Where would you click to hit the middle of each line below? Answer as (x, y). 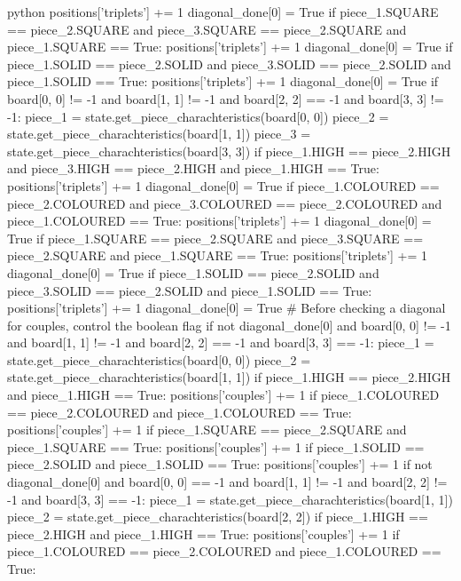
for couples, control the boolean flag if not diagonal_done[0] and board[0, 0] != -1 (229, 325)
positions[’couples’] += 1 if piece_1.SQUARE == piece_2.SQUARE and (207, 430)
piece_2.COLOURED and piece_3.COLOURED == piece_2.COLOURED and (225, 203)
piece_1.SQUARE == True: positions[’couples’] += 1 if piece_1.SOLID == (216, 446)
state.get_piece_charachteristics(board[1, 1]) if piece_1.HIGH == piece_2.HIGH (229, 377)
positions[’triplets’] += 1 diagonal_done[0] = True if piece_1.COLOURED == (223, 185)
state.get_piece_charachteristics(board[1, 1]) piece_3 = (159, 134)
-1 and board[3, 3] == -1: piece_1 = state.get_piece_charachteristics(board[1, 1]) (230, 499)
